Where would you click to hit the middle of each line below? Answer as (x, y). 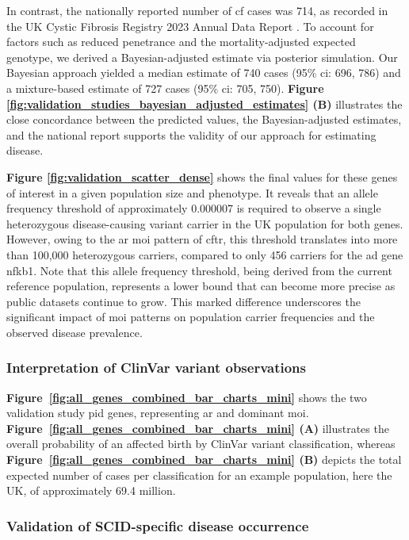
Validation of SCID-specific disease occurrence (158, 525)
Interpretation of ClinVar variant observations (156, 368)
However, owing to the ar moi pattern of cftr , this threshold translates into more (202, 239)
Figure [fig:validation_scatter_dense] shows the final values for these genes (202, 176)
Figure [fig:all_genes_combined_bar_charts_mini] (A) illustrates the (198, 428)
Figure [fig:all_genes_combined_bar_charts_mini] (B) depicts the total (204, 460)
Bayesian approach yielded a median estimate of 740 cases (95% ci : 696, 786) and (204, 73)
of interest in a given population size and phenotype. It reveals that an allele (192, 192)
